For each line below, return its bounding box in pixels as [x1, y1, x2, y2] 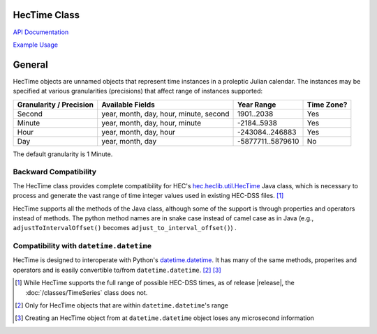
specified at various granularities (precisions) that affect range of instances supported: [13, 87, 263, 96]
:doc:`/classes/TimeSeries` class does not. [25, 288, 148, 296]
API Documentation [13, 28, 69, 36]
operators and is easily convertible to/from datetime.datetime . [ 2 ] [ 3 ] [13, 266, 221, 274]
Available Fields [101, 100, 155, 109]
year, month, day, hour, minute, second [101, 109, 230, 119]
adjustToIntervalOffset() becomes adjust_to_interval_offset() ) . [13, 224, 237, 232]
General [13, 59, 49, 70]
